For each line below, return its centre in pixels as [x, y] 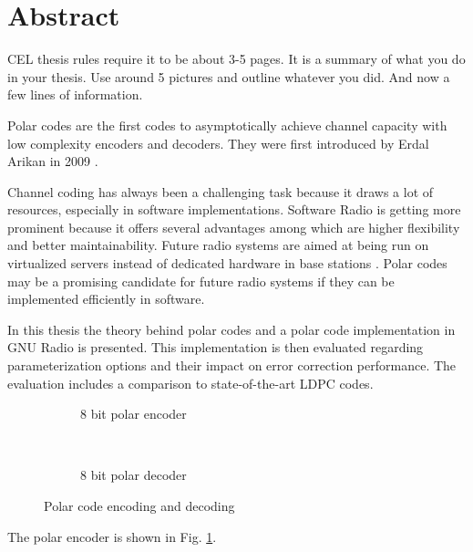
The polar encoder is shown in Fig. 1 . [112, 536]
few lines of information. [75, 94]
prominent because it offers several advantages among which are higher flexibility [234, 227]
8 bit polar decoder [134, 475]
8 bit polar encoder [134, 414]
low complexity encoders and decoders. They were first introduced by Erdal [218, 143]
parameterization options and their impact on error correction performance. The [232, 365]
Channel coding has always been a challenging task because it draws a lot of [221, 191]
